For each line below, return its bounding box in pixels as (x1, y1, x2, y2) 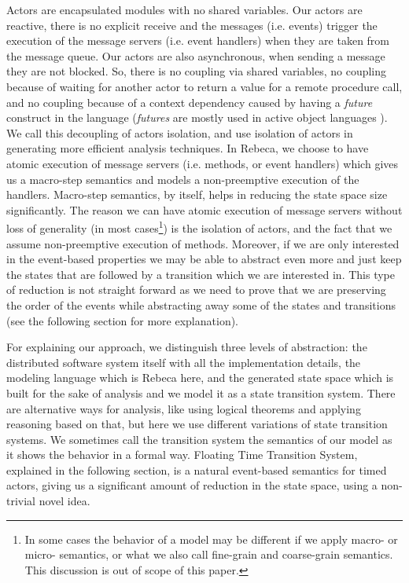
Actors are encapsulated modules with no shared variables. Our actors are (6, 2, 363, 17)
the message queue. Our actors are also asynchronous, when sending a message (6, 47, 385, 64)
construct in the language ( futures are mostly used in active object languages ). (6, 109, 388, 126)
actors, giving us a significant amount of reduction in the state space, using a (6, 477, 378, 493)
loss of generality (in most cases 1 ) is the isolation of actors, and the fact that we (6, 218, 392, 236)
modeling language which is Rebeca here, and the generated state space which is (6, 369, 394, 386)
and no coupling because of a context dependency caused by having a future (6, 93, 373, 110)
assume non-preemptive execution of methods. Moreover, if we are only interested (6, 235, 400, 251)
